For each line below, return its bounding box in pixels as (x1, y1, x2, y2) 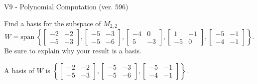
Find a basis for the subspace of (4, 18, 101, 28)
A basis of (4, 65, 34, 75)
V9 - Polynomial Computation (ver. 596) (4, 1, 129, 11)
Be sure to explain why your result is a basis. (4, 45, 142, 56)
